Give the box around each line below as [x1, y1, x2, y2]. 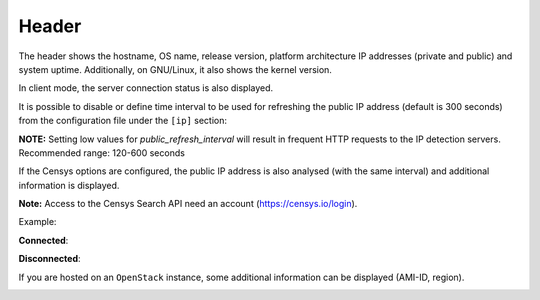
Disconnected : [18, 253, 81, 265]
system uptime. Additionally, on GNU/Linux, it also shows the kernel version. [18, 63, 332, 75]
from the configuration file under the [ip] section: [18, 115, 227, 127]
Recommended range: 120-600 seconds [18, 146, 185, 159]
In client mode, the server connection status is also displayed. [18, 82, 274, 94]
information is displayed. [18, 179, 120, 191]
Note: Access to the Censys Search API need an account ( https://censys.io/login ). [18, 198, 358, 210]
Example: [18, 216, 57, 228]
